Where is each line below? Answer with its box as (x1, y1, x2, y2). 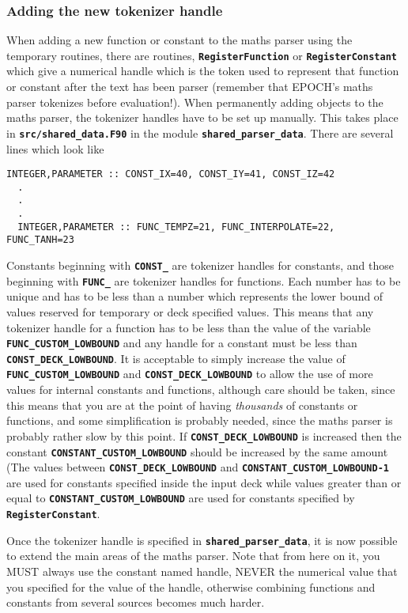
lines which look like (6, 140, 104, 157)
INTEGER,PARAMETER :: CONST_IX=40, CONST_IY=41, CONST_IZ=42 (6, 168, 335, 180)
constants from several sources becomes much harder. (6, 594, 265, 611)
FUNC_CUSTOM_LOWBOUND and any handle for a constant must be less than (6, 335, 357, 351)
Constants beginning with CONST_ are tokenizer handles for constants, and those (6, 257, 394, 274)
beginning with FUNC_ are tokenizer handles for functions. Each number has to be (6, 272, 401, 289)
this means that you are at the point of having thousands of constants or (6, 396, 358, 413)
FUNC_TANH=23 (6, 234, 74, 246)
